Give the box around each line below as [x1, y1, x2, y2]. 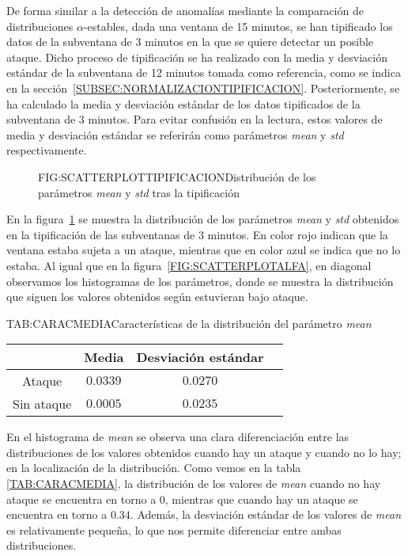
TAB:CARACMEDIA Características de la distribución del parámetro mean [6, 314, 372, 331]
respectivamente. [6, 142, 87, 158]
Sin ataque [13, 394, 72, 413]
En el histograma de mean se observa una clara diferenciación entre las [6, 428, 349, 445]
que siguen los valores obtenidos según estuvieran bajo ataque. [6, 288, 308, 305]
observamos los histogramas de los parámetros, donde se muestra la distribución [6, 272, 394, 289]
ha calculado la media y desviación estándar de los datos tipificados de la [6, 95, 361, 112]
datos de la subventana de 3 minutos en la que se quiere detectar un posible [6, 33, 373, 50]
